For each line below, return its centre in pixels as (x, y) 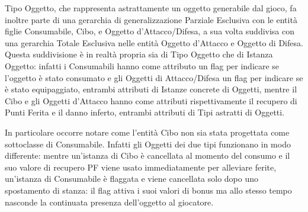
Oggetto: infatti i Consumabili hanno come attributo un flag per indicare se (142, 65)
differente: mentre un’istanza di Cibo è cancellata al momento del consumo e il (147, 155)
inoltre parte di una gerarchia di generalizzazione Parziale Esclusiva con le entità (151, 19)
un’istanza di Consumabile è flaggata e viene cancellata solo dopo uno (132, 179)
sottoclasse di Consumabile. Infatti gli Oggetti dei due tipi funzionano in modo (148, 144)
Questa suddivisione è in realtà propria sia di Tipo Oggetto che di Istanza (139, 54)
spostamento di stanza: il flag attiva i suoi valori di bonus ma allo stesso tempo (148, 190)
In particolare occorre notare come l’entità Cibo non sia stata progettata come (147, 132)
